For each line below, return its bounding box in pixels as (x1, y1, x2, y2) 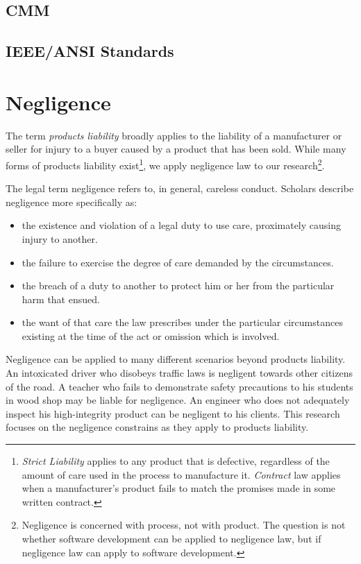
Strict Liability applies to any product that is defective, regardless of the (22, 454, 330, 468)
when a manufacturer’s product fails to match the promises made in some (22, 481, 336, 495)
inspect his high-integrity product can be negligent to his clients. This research (6, 406, 340, 420)
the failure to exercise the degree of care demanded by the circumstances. (22, 255, 334, 269)
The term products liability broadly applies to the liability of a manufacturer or (6, 128, 342, 142)
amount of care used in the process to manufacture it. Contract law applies (22, 467, 341, 481)
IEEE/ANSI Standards (6, 40, 174, 62)
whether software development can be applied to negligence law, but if (22, 531, 321, 545)
